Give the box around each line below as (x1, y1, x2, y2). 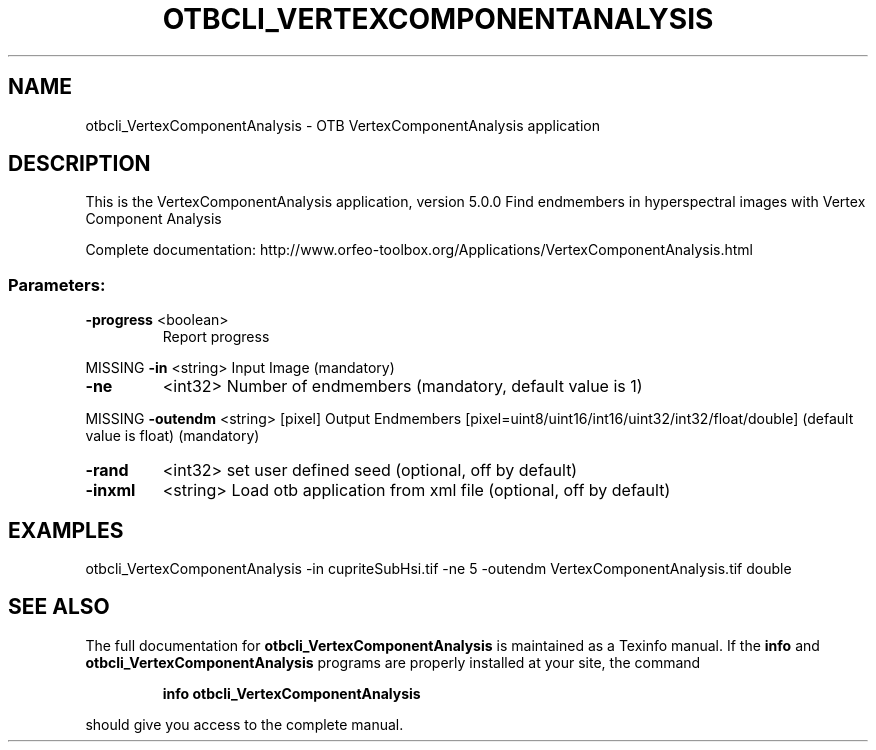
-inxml (85, 480, 136, 501)
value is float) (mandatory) (85, 427, 260, 445)
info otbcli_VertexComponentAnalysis (162, 684, 421, 702)
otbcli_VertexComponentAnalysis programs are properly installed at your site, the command (85, 653, 701, 671)
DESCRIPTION (8, 151, 151, 177)
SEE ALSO (8, 594, 110, 620)
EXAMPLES (8, 517, 124, 543)
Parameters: (8, 274, 106, 295)
